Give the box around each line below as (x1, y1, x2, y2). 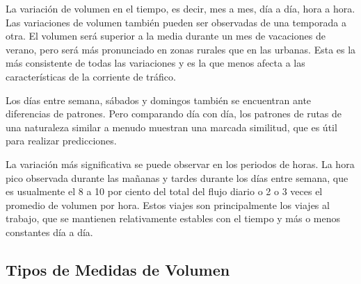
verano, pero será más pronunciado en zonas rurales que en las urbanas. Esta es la (6, 42, 356, 56)
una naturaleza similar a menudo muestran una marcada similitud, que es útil (6, 119, 337, 134)
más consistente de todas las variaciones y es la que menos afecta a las (6, 56, 305, 70)
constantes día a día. (6, 224, 93, 239)
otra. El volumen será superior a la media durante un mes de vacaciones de (6, 28, 326, 43)
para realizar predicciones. (6, 133, 117, 148)
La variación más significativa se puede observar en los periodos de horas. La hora (6, 156, 355, 171)
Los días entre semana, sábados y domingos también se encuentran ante (6, 92, 312, 107)
